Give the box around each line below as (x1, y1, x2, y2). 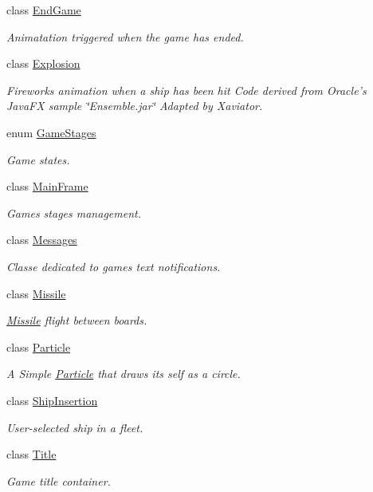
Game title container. (6, 472, 111, 489)
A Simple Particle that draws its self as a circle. (6, 365, 241, 382)
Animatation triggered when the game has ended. (6, 28, 244, 45)
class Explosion (6, 55, 80, 72)
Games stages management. (6, 204, 141, 221)
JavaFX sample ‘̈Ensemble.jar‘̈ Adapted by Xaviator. (6, 97, 263, 114)
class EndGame (6, 2, 81, 18)
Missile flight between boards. (6, 312, 147, 329)
